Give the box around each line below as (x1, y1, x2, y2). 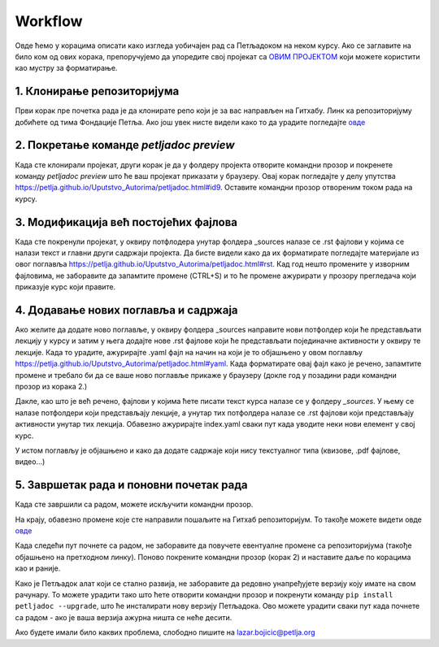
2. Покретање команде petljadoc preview (15, 138, 235, 152)
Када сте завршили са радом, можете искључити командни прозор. (15, 500, 254, 510)
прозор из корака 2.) (15, 382, 88, 392)
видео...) (15, 457, 46, 467)
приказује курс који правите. (15, 282, 116, 292)
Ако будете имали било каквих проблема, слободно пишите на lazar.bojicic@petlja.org (15, 627, 316, 637)
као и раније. (15, 563, 61, 573)
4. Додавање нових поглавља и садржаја (15, 303, 239, 317)
